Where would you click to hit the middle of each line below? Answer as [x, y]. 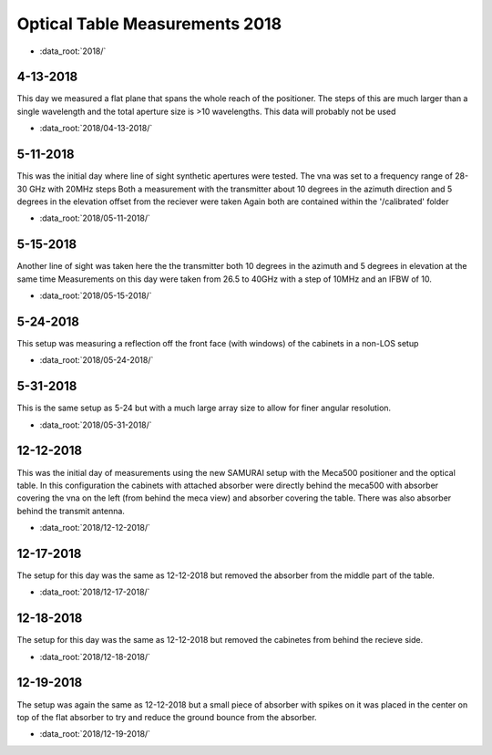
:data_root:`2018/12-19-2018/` [95, 734]
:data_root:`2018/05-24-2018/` [97, 360]
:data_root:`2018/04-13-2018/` [96, 129]
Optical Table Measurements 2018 [149, 24]
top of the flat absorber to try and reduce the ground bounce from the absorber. [167, 717]
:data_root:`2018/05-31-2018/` [96, 425]
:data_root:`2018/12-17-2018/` [95, 592]
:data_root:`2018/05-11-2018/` [95, 218]
